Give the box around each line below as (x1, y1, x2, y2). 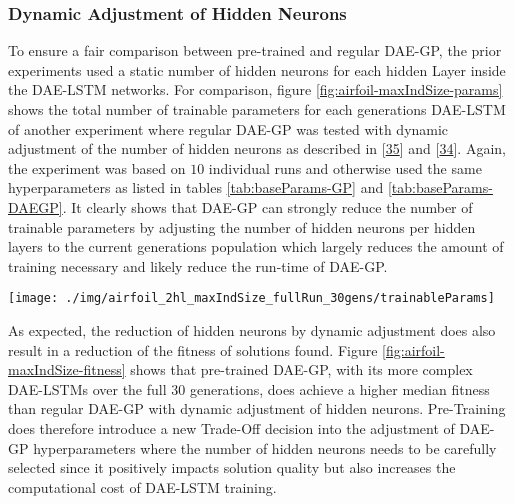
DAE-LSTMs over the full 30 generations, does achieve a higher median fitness (8, 378, 490, 399)
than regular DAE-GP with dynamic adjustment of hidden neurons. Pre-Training (8, 398, 506, 419)
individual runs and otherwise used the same (208, 157, 482, 178)
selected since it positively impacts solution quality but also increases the (8, 457, 456, 478)
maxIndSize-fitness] (8, 359, 126, 380)
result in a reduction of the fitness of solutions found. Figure (8, 339, 378, 360)
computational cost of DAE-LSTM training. (8, 476, 277, 497)
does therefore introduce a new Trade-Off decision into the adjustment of (8, 417, 455, 438)
